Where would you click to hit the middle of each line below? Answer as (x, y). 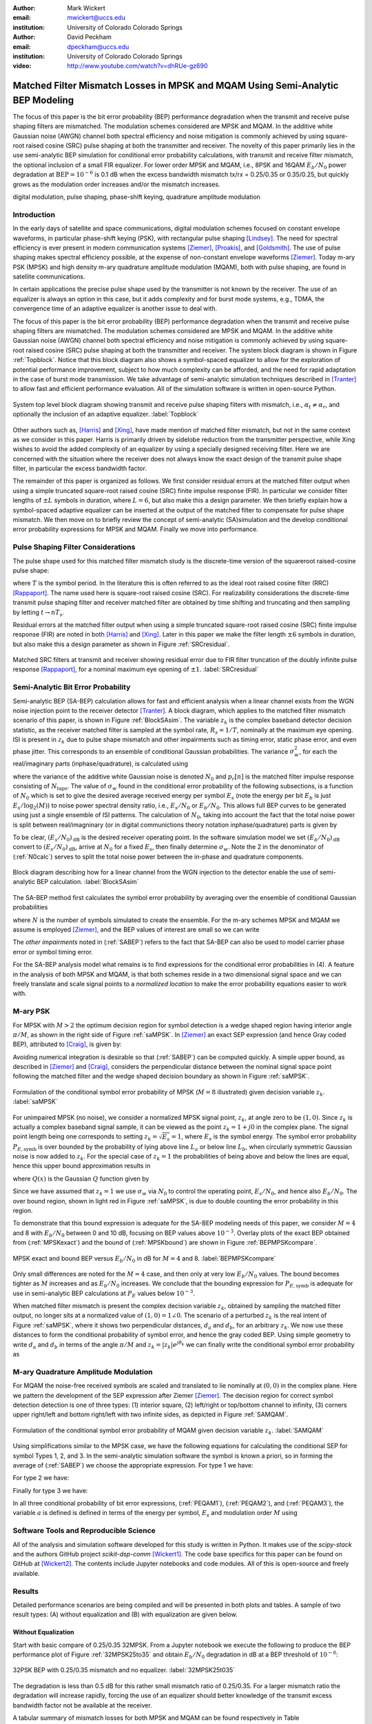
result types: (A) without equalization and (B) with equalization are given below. (125, 1614)
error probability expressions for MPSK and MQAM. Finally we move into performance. (135, 529)
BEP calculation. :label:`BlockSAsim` (88, 882)
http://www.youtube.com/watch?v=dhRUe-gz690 (137, 66)
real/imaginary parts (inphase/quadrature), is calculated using (101, 764)
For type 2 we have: (41, 1478)
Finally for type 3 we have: (50, 1490)
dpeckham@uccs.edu (98, 47)
